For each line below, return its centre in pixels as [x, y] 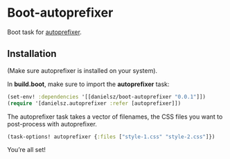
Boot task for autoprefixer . [44, 32]
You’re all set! [27, 150]
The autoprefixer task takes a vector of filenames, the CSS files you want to [115, 117]
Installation [32, 54]
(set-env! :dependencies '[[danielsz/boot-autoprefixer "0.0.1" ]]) [107, 97]
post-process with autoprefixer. [52, 124]
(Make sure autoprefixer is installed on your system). [82, 70]
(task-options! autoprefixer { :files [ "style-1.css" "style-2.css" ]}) [111, 137]
